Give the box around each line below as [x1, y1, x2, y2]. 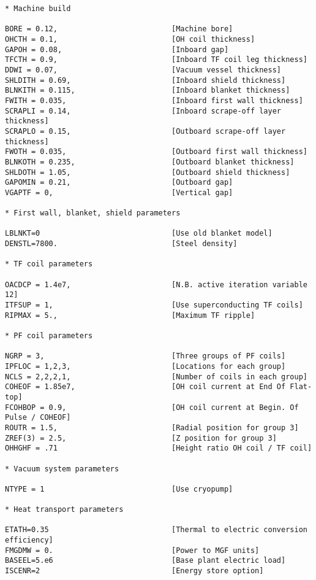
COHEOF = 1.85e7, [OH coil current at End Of [5, 382, 286, 392]
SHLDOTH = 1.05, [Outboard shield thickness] [5, 168, 290, 177]
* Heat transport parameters [5, 505, 124, 514]
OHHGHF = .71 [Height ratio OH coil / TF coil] [5, 444, 312, 453]
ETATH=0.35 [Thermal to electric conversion [5, 525, 307, 535]
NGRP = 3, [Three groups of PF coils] [5, 352, 286, 361]
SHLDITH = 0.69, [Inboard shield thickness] [5, 75, 286, 85]
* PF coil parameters [5, 331, 93, 340]
